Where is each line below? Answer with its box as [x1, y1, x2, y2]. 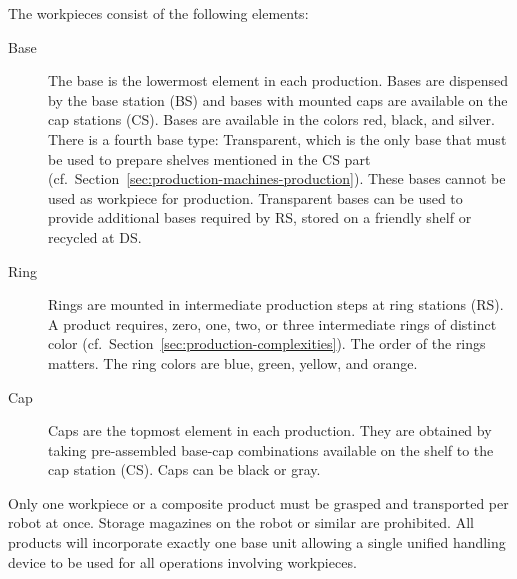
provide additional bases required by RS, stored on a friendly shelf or [48, 207, 472, 228]
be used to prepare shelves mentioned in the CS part [48, 148, 371, 169]
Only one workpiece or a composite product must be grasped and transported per [8, 492, 509, 513]
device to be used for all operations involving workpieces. [8, 551, 357, 572]
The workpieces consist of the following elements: [8, 3, 309, 23]
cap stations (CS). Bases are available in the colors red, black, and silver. [48, 109, 495, 130]
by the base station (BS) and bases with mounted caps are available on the [48, 89, 508, 110]
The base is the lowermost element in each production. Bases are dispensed [48, 70, 509, 91]
